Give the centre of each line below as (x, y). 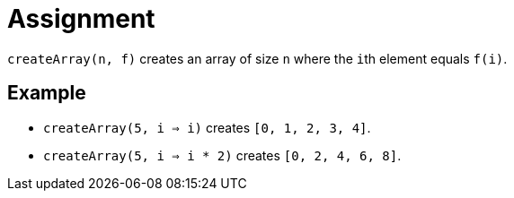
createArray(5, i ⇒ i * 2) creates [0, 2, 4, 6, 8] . (222, 155)
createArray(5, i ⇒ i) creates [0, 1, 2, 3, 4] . (207, 127)
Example (47, 93)
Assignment (81, 19)
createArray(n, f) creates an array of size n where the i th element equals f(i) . (257, 58)
